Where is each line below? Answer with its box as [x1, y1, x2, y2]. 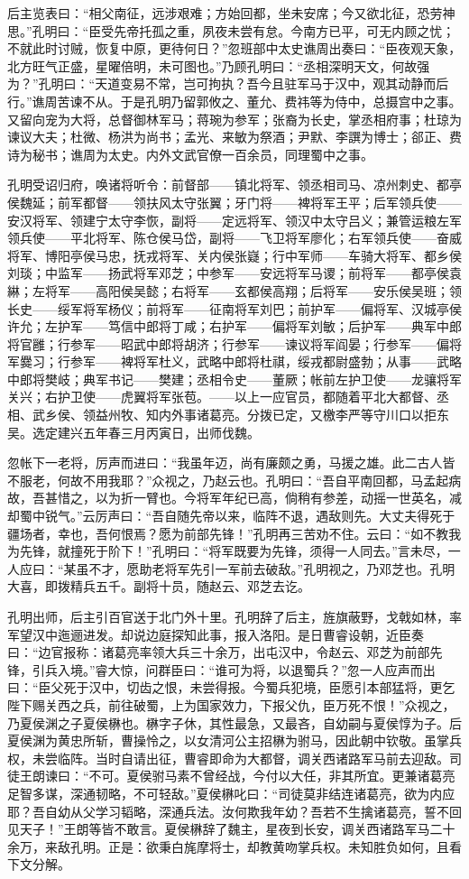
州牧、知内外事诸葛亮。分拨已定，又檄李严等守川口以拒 [107, 405, 437, 424]
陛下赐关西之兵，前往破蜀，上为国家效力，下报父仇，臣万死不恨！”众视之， [7, 695, 455, 714]
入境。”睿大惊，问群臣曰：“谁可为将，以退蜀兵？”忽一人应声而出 [57, 660, 436, 679]
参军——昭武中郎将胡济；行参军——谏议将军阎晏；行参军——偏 [69, 334, 449, 353]
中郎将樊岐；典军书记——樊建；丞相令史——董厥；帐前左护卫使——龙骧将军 [7, 369, 462, 388]
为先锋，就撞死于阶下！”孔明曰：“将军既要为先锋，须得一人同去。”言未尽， [7, 541, 448, 560]
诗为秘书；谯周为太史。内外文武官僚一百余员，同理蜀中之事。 [7, 144, 373, 163]
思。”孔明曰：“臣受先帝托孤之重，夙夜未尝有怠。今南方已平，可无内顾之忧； [7, 21, 455, 40]
